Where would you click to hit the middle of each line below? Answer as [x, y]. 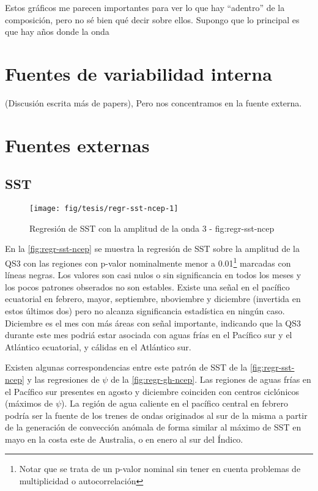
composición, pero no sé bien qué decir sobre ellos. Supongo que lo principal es [152, 19]
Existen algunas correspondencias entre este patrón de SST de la [126, 367]
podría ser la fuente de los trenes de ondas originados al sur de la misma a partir [156, 415]
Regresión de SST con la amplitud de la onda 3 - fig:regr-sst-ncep [152, 228]
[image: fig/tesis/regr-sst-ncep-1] [104, 209]
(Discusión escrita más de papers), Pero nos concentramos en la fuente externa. [153, 102]
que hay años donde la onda [57, 31]
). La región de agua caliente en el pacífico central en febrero [175, 403]
